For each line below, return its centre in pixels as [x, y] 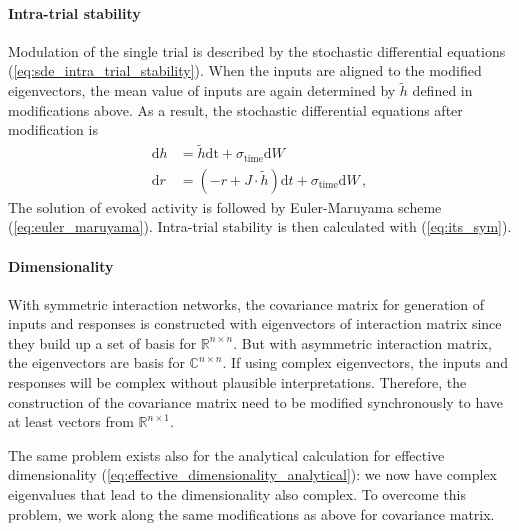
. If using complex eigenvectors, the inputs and [365, 362]
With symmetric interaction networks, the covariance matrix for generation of [246, 303]
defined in [442, 90]
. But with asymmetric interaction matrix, [362, 342]
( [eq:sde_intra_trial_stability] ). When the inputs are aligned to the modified [245, 70]
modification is [53, 129]
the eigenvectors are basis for [96, 362]
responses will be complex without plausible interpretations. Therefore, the [237, 382]
